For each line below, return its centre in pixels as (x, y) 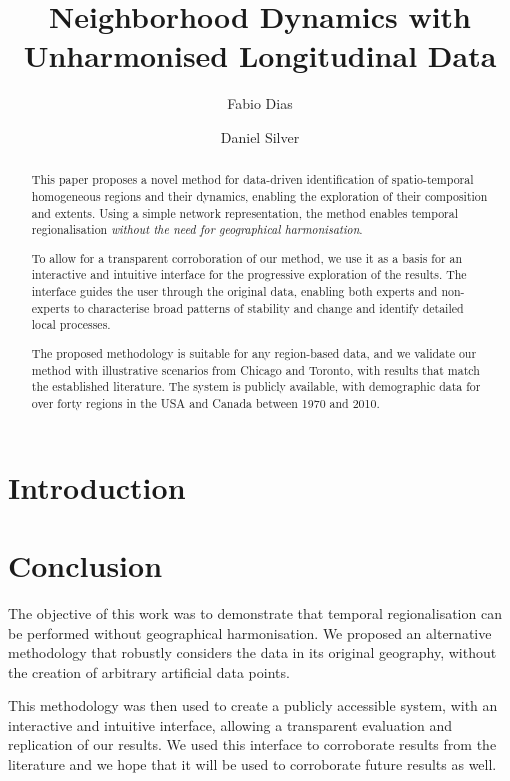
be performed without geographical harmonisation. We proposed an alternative (250, 632)
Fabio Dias (260, 103)
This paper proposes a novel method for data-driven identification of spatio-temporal (252, 179)
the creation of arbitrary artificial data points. (149, 671)
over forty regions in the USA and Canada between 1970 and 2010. (205, 402)
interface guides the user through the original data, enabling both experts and (234, 291)
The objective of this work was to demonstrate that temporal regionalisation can (255, 612)
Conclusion (85, 564)
